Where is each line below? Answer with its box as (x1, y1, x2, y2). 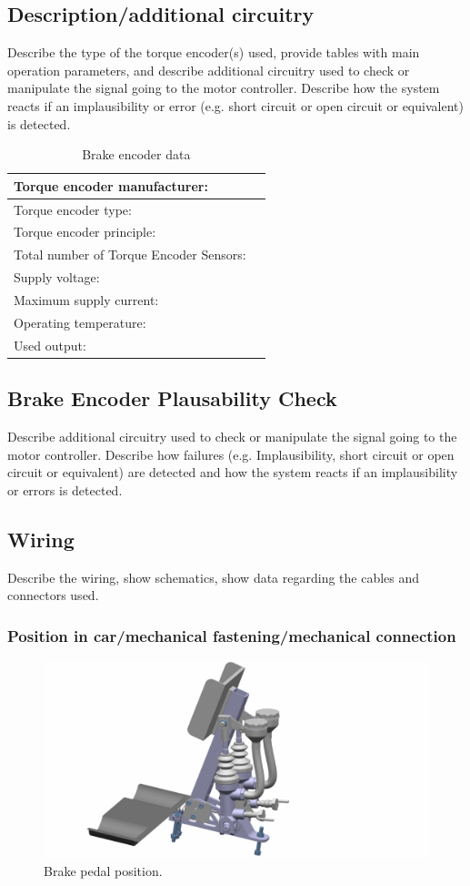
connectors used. (7, 586, 99, 605)
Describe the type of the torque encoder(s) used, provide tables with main (7, 43, 420, 62)
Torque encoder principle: (14, 222, 156, 241)
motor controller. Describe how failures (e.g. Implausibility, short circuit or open (7, 444, 455, 463)
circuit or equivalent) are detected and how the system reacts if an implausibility (7, 463, 458, 482)
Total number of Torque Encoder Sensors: (14, 245, 246, 264)
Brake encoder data (82, 145, 191, 164)
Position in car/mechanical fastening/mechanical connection (7, 624, 456, 647)
